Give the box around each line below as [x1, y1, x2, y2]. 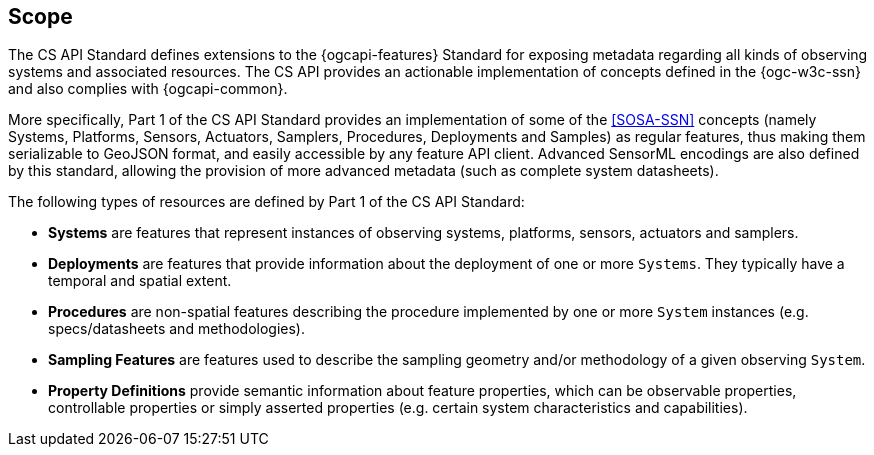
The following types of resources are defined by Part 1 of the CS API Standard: [8, 193, 525, 211]
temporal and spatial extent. [48, 272, 232, 290]
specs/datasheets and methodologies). [48, 320, 306, 338]
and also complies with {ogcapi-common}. [8, 80, 288, 98]
